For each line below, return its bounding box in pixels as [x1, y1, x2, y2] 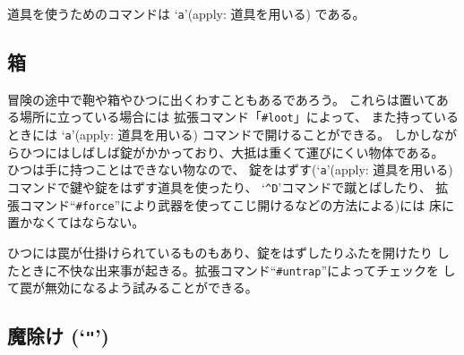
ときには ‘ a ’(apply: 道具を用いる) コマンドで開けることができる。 [7, 125, 391, 144]
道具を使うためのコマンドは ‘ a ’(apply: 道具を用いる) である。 [7, 4, 365, 22]
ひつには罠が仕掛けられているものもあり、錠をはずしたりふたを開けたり [7, 242, 434, 261]
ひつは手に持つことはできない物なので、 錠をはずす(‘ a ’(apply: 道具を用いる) [7, 160, 453, 179]
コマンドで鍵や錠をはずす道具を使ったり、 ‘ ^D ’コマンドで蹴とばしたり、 [7, 178, 432, 197]
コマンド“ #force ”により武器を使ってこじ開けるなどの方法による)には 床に [19, 195, 454, 214]
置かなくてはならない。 [7, 213, 145, 232]
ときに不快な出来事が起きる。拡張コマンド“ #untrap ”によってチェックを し [19, 260, 456, 279]
